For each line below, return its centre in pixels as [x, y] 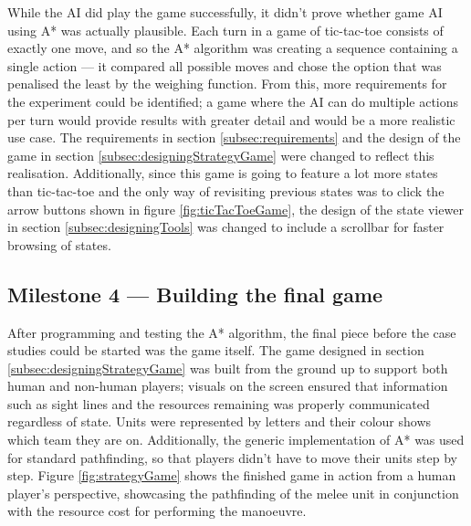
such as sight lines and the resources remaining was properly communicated [219, 403]
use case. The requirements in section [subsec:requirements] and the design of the [234, 137]
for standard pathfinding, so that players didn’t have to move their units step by [232, 457]
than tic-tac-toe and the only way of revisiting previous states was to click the [226, 190]
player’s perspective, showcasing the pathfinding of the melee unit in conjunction [233, 493]
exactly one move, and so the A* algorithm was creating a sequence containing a [233, 48]
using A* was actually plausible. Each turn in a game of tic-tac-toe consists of [225, 30]
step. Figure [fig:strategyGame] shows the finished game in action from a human [232, 475]
